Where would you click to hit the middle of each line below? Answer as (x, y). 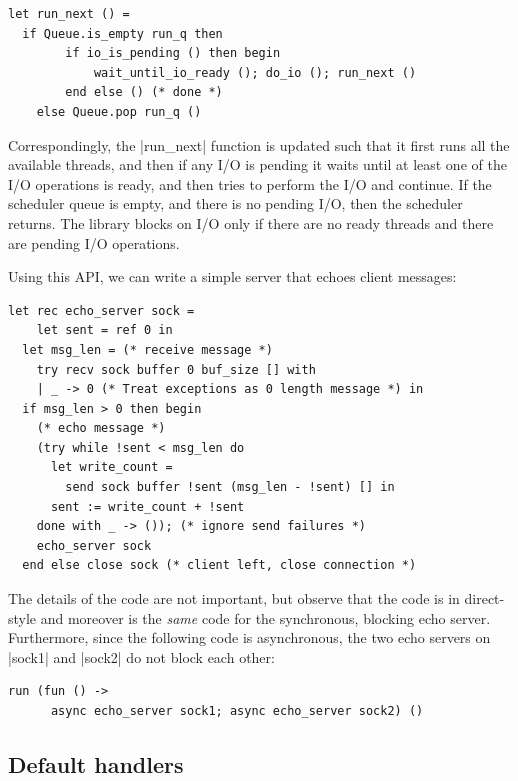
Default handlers (96, 763)
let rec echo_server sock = (101, 310)
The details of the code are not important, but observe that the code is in (234, 598)
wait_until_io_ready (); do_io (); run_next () (255, 72)
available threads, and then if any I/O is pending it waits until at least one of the (257, 164)
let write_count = (111, 467)
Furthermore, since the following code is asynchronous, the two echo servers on (249, 637)
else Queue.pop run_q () (119, 111)
